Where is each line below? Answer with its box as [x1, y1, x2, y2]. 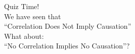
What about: [4, 30, 44, 41]
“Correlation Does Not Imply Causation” [4, 21, 131, 31]
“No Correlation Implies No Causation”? [4, 40, 130, 51]
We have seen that [4, 11, 61, 21]
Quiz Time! [4, 1, 39, 11]
